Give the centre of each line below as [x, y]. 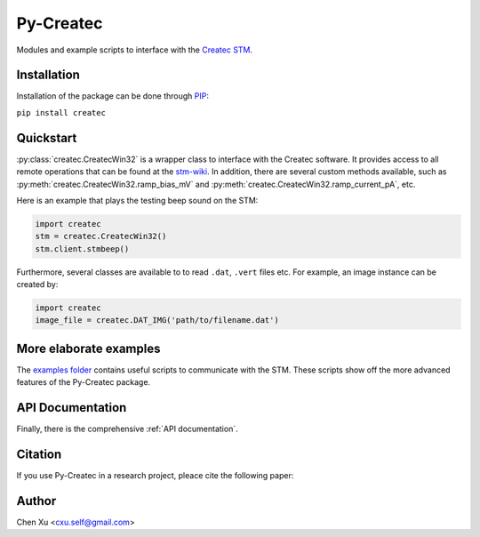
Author [36, 501]
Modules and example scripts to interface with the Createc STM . [135, 50]
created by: [37, 285]
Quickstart [47, 138]
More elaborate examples [88, 348]
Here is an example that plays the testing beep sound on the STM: [137, 200]
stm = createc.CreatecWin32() [101, 236]
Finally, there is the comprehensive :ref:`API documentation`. [128, 429]
